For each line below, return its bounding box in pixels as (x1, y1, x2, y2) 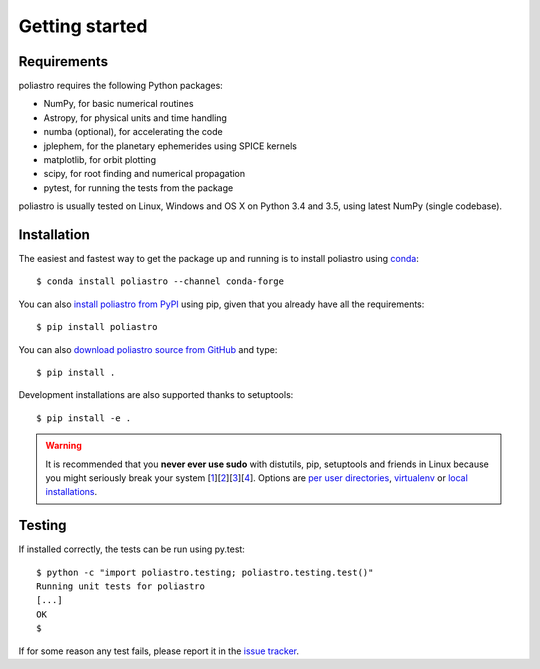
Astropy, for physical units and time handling (43, 111, 227, 124)
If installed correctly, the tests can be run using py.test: (18, 543, 245, 555)
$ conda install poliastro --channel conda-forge (36, 276, 285, 287)
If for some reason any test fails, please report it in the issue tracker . (18, 645, 300, 657)
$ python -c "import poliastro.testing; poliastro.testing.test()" (36, 566, 374, 578)
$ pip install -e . (36, 412, 132, 424)
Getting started (18, 15, 148, 37)
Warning (45, 440, 82, 452)
